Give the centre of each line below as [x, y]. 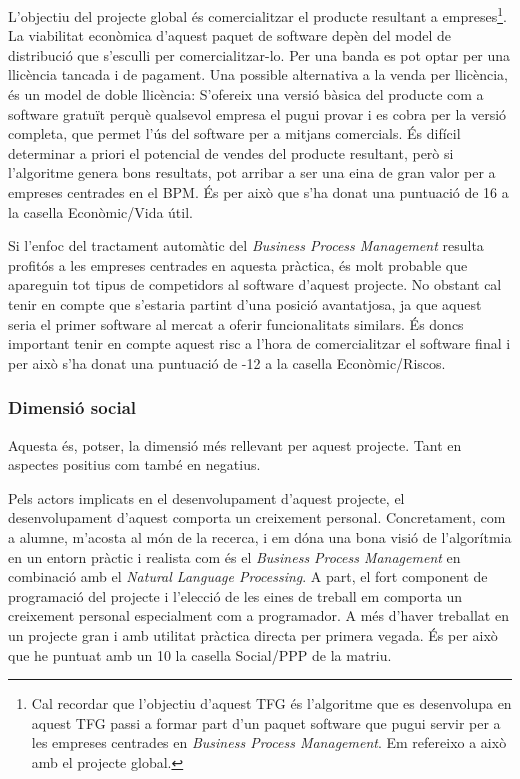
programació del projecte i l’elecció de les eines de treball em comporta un [235, 595]
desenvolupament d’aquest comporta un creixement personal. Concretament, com [257, 517]
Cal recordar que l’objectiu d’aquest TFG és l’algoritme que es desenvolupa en [271, 703]
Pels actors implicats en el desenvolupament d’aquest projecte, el [206, 497]
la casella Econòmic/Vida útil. [100, 211]
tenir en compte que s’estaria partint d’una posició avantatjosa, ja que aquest [245, 303]
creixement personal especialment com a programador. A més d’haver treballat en [258, 615]
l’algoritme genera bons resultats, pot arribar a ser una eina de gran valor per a [252, 172]
